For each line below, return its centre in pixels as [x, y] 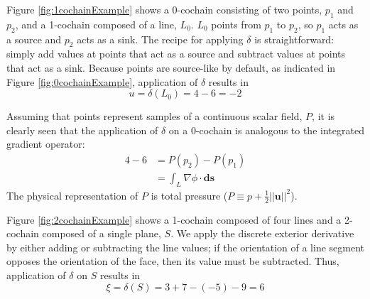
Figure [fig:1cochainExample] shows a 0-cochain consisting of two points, [164, 9]
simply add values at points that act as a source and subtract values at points [176, 54]
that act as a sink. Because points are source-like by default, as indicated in [171, 67]
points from [236, 24]
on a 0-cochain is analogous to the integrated [266, 130]
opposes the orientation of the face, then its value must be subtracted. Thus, [173, 261]
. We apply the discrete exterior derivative [262, 233]
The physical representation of [72, 195]
